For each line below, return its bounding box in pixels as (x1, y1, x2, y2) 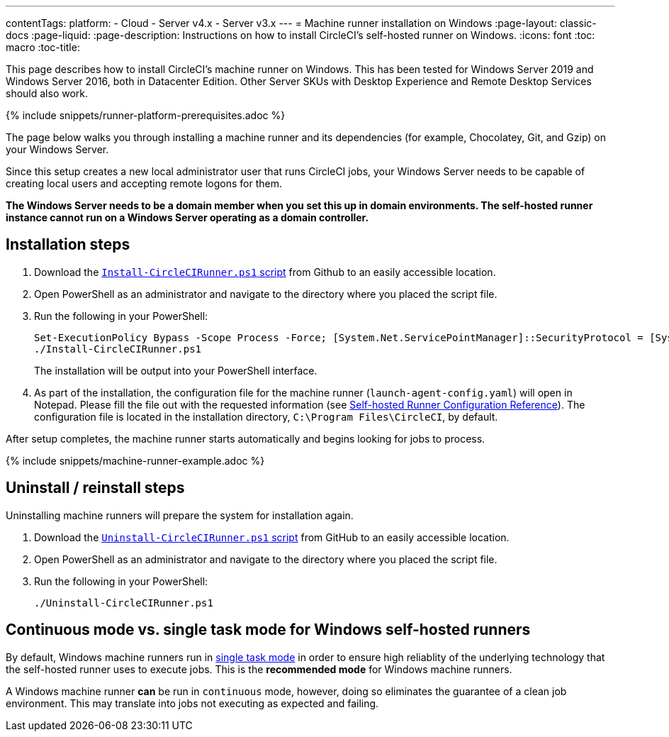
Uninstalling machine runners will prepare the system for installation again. (6, 509, 354, 521)
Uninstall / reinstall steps (6, 479, 185, 497)
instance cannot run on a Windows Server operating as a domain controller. (6, 211, 369, 223)
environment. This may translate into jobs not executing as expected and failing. (6, 697, 379, 709)
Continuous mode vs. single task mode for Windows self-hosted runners (6, 621, 531, 639)
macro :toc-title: (6, 41, 80, 53)
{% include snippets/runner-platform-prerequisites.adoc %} (6, 109, 286, 121)
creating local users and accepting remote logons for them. (6, 177, 282, 189)
